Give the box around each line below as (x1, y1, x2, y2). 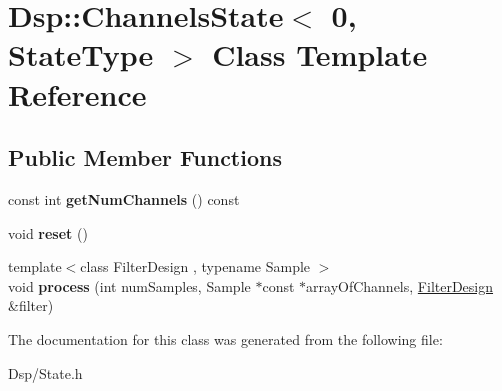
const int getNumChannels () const (8, 188, 240, 209)
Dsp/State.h (8, 362, 83, 383)
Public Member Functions (8, 142, 282, 173)
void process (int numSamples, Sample (8, 275, 251, 296)
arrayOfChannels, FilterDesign (306, 275, 494, 296)
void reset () (8, 222, 88, 243)
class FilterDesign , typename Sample (80, 256, 311, 277)
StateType (8, 34, 154, 75)
